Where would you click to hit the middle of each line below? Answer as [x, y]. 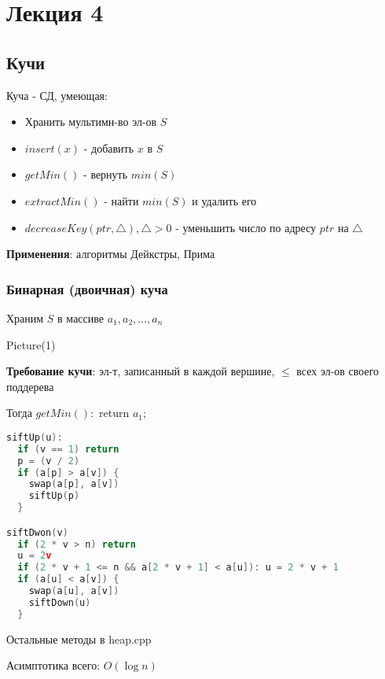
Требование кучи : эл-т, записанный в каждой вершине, [141, 371]
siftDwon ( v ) [37, 532]
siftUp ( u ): [35, 437]
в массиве [81, 317]
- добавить [109, 148]
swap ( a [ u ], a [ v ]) [74, 591]
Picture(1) [31, 344]
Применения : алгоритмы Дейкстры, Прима [111, 254]
